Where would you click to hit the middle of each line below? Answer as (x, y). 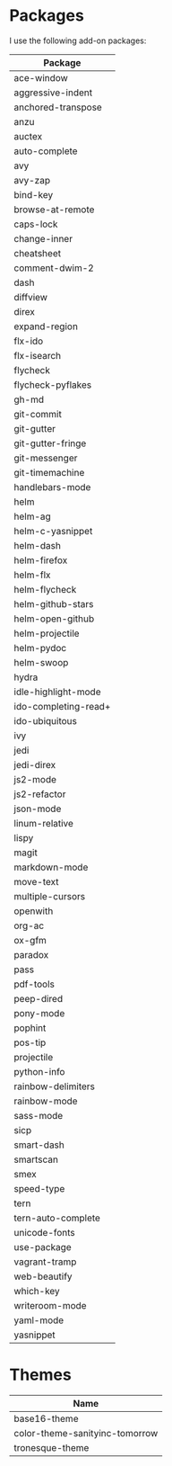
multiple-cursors (50, 896)
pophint (30, 1028)
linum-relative (44, 823)
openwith (34, 911)
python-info (39, 1071)
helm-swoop (41, 662)
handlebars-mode (52, 487)
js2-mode (35, 779)
